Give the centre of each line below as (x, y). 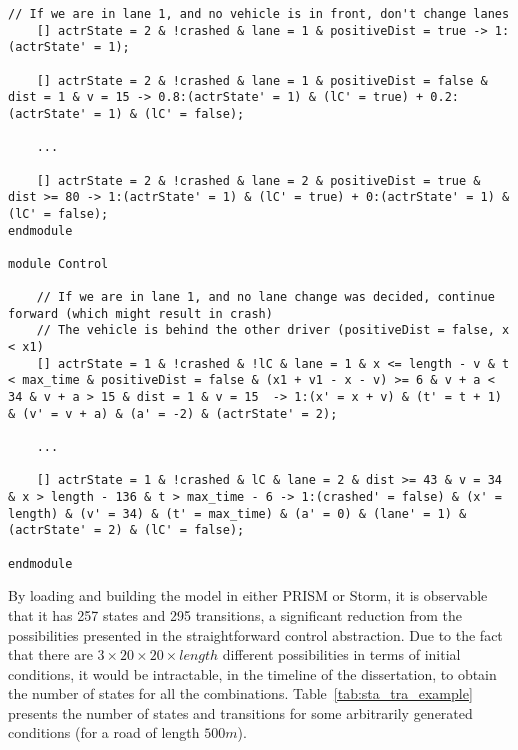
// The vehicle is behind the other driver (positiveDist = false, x (273, 330)
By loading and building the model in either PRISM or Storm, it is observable (248, 595)
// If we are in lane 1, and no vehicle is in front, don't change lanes (259, 14)
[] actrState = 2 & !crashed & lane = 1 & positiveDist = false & (262, 80)
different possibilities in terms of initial (341, 654)
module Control (58, 263)
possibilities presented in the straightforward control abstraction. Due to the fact (255, 634)
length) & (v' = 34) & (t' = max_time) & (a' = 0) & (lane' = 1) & (237, 513)
